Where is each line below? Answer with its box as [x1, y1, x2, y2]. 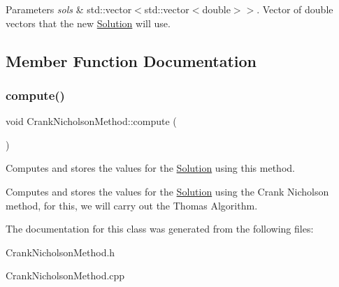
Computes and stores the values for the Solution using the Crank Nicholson [6, 184, 329, 198]
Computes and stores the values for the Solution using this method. [6, 161, 295, 175]
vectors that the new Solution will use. [6, 15, 171, 30]
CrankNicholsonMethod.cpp [6, 268, 125, 283]
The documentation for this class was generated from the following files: [6, 221, 314, 236]
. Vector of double [257, 2, 333, 16]
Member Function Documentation [6, 50, 257, 71]
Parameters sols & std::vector [6, 2, 132, 16]
